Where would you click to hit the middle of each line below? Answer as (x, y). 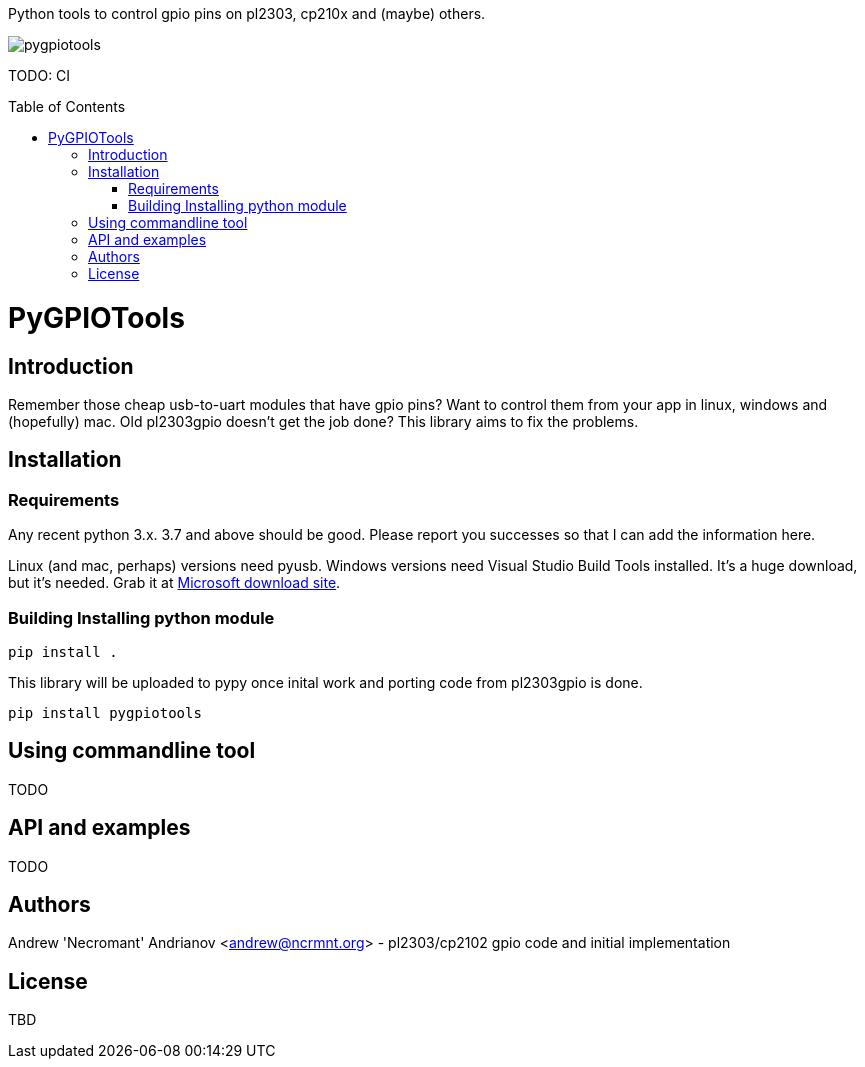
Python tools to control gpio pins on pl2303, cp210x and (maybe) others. (247, 13)
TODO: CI (39, 75)
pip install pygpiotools (105, 712)
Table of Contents (67, 106)
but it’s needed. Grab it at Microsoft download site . (174, 583)
